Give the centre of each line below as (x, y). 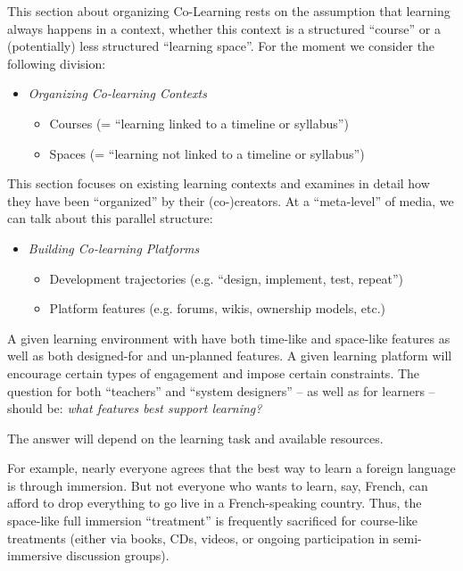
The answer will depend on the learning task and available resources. (195, 438)
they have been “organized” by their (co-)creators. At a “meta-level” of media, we (231, 200)
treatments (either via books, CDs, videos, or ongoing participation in (198, 538)
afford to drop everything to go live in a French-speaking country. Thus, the (215, 503)
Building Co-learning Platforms (114, 248)
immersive (35, 555)
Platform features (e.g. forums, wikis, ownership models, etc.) (217, 308)
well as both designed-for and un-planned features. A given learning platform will (230, 356)
